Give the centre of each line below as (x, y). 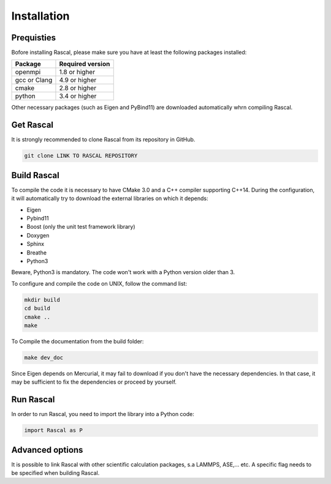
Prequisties (34, 38)
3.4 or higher (78, 96)
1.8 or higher (77, 72)
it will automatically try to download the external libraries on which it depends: (110, 198)
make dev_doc (44, 357)
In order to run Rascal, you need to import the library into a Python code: (103, 414)
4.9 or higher (78, 80)
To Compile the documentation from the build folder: (78, 341)
